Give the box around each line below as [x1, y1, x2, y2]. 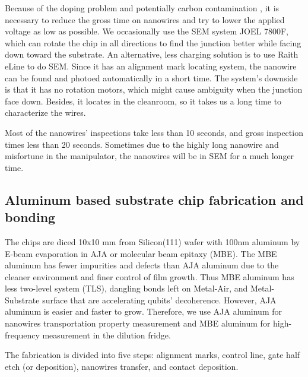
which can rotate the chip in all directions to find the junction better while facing [5, 36, 301, 49]
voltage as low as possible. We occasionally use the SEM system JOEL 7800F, [5, 25, 288, 37]
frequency [5, 328, 40, 341]
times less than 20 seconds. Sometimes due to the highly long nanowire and [5, 138, 279, 150]
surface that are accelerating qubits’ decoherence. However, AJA [42, 293, 277, 306]
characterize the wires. [5, 106, 86, 119]
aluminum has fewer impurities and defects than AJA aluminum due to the [5, 259, 279, 271]
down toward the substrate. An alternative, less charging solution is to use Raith [5, 48, 299, 61]
